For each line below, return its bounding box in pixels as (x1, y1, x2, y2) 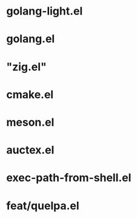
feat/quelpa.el (6, 199, 80, 213)
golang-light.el (6, 4, 83, 18)
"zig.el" (6, 60, 47, 73)
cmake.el (6, 87, 54, 101)
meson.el (6, 115, 55, 129)
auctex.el (6, 143, 55, 157)
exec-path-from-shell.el (6, 171, 132, 185)
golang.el (6, 32, 55, 46)
